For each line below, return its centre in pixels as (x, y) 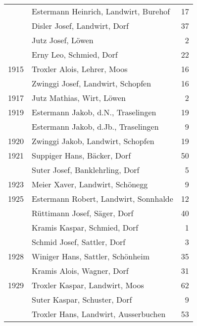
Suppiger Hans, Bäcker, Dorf (81, 155)
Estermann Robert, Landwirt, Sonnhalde (102, 199)
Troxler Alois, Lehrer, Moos (80, 69)
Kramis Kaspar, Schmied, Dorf (85, 227)
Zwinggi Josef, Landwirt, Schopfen (92, 83)
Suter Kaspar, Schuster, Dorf (82, 299)
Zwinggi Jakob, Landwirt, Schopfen (93, 141)
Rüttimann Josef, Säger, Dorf (83, 213)
